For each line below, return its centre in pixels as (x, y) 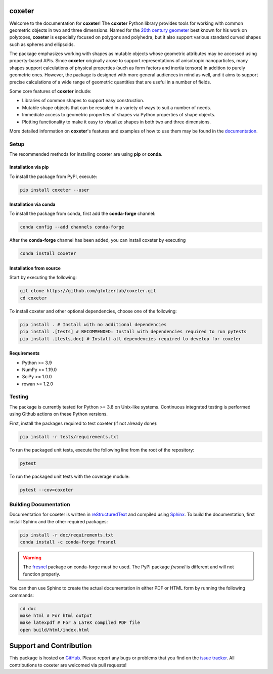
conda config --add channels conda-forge (72, 227)
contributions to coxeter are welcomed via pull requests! (68, 665)
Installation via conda (32, 204)
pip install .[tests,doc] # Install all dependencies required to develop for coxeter (131, 339)
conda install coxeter (48, 254)
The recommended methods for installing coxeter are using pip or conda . (86, 154)
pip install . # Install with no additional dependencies (93, 324)
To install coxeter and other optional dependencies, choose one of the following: (93, 311)
